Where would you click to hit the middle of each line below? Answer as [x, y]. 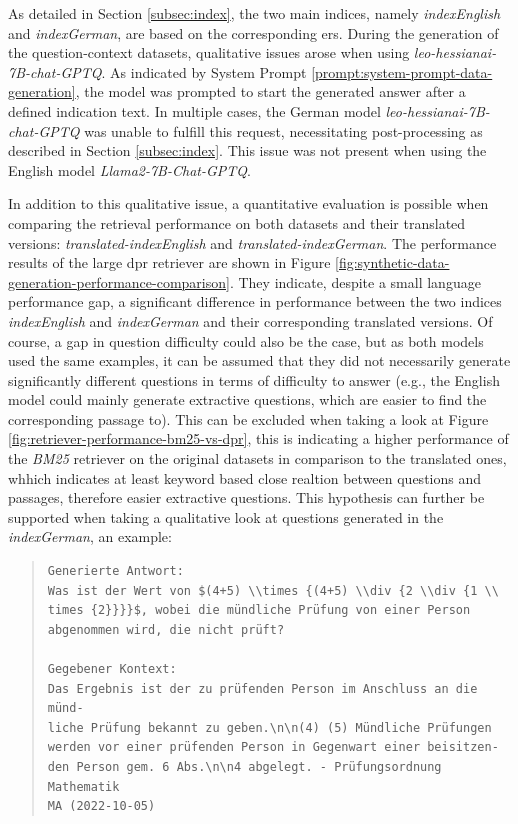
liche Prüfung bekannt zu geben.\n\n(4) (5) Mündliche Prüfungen [269, 727]
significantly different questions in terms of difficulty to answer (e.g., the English [254, 379]
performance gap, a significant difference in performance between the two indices [255, 301]
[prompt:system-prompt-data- [402, 71]
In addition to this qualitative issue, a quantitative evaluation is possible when [248, 203]
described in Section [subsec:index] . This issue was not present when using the [247, 150]
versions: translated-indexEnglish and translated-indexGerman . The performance [252, 242]
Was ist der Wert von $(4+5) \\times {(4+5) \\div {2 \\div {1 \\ [273, 590]
